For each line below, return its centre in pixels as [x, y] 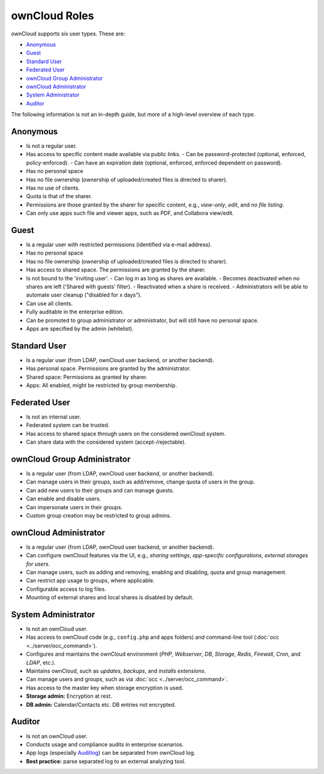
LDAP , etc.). [41, 662]
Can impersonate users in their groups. [74, 507]
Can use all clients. [49, 303]
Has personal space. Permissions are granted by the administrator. [109, 369]
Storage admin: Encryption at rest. [69, 696]
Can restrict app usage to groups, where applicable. [90, 581]
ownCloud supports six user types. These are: [68, 34]
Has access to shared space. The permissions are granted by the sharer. [116, 270]
